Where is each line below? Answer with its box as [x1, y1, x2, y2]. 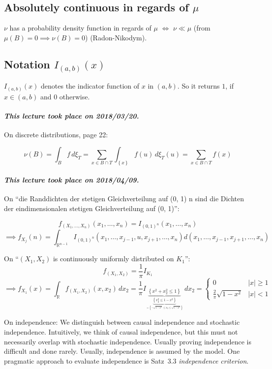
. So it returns [177, 81, 220, 91]
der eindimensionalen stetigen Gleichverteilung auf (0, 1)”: [4, 203, 180, 213]
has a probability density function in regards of [9, 23, 151, 33]
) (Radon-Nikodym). [85, 32, 147, 42]
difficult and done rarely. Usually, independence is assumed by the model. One [4, 346, 240, 356]
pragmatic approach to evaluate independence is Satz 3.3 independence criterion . [4, 355, 249, 366]
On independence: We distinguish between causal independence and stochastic [4, 317, 240, 327]
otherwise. [59, 91, 90, 101]
